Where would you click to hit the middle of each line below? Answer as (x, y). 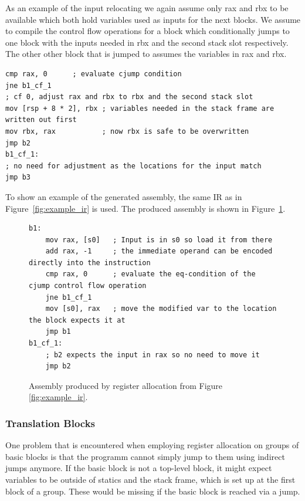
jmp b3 (18, 177)
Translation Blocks (50, 423)
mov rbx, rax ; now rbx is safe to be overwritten (127, 131)
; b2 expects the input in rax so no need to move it (152, 355)
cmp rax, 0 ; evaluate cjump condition (94, 74)
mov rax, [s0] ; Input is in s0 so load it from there (159, 240)
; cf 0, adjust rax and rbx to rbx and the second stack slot (129, 97)
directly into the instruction (90, 263)
